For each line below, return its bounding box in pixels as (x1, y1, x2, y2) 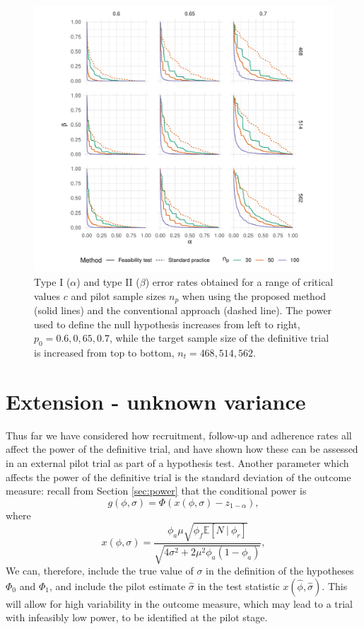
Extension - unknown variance (6, 386, 306, 415)
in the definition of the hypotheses (206, 563, 354, 578)
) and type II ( (76, 274, 140, 289)
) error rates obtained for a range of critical (145, 274, 334, 289)
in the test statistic (197, 578, 280, 593)
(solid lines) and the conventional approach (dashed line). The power (34, 303, 332, 318)
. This (322, 578, 348, 593)
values (34, 288, 61, 303)
